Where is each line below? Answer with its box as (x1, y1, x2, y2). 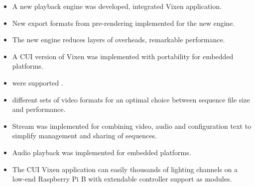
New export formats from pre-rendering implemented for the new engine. (12, 17, 235, 28)
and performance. (12, 104, 66, 114)
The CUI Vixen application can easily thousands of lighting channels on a (12, 164, 238, 174)
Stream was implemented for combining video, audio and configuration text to (12, 120, 252, 131)
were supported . (12, 77, 63, 88)
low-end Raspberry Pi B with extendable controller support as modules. (12, 174, 232, 184)
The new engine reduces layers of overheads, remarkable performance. (12, 34, 225, 45)
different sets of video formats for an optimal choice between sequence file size (12, 94, 250, 104)
